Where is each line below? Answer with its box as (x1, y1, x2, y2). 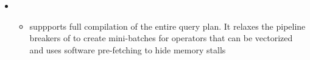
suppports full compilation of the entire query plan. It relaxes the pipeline (29, 19, 306, 32)
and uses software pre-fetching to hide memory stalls (29, 43, 226, 56)
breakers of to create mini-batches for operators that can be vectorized (29, 32, 293, 44)
